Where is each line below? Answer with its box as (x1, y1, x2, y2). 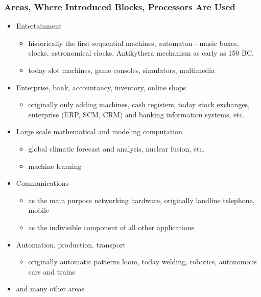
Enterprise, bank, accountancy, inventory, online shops (16, 82, 186, 92)
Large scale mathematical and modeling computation (16, 126, 182, 137)
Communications (16, 178, 69, 188)
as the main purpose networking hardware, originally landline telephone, (28, 194, 255, 205)
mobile (28, 205, 50, 215)
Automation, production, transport (16, 239, 126, 250)
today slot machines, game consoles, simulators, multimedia (28, 65, 215, 75)
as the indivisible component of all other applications (28, 221, 195, 232)
